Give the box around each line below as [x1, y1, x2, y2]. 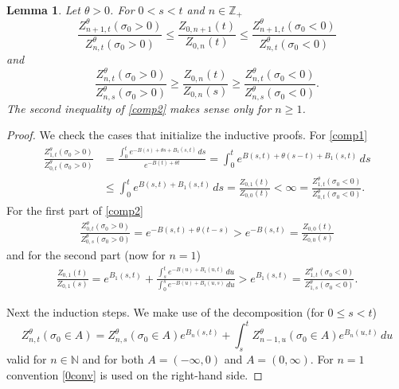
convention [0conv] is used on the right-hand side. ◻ [6, 366, 263, 383]
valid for [6, 351, 47, 368]
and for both [82, 351, 144, 368]
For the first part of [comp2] [6, 202, 143, 219]
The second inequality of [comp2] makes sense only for [6, 99, 272, 116]
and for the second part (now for [6, 247, 166, 263]
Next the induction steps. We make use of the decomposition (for [6, 304, 324, 321]
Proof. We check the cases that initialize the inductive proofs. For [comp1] [6, 126, 368, 143]
